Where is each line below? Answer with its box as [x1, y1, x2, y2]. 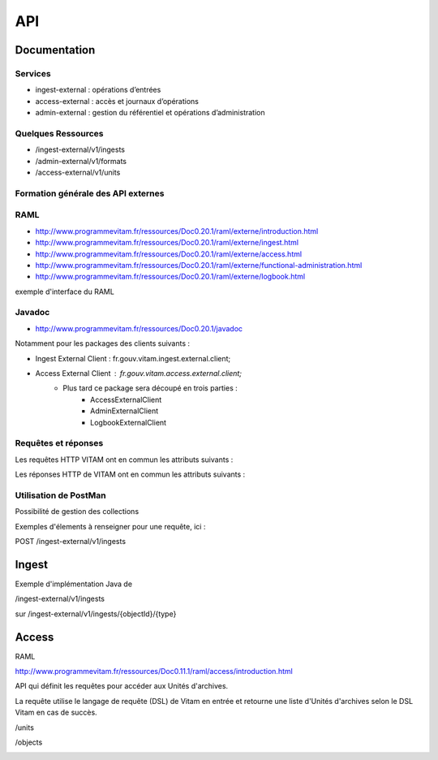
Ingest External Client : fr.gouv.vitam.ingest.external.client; [35, 353, 231, 363]
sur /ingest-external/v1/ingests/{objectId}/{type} [15, 609, 177, 619]
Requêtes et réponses [15, 438, 104, 449]
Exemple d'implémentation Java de [15, 579, 133, 589]
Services [15, 67, 52, 79]
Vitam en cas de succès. [15, 707, 97, 718]
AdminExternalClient [90, 406, 159, 416]
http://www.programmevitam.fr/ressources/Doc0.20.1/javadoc [35, 323, 243, 333]
